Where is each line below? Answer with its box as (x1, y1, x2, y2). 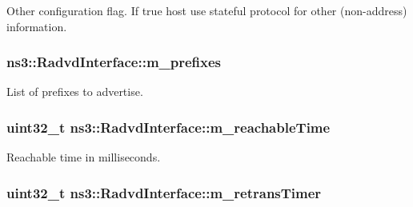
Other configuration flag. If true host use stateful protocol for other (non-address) (6, 2, 407, 18)
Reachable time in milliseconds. (6, 149, 161, 165)
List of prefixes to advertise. (6, 83, 143, 100)
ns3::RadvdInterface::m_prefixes (6, 52, 222, 72)
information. (6, 18, 67, 34)
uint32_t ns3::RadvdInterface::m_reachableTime (6, 117, 331, 137)
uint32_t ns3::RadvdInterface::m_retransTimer (6, 182, 322, 202)
